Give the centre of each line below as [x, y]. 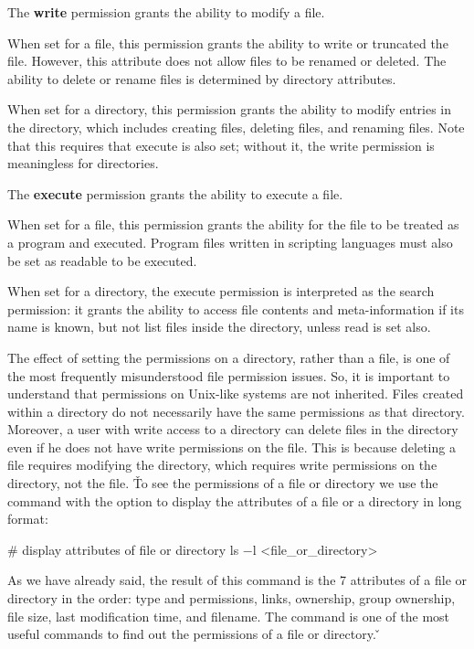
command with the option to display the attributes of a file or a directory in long [235, 500]
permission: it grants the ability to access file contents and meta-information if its [236, 309]
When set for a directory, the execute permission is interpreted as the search [221, 291]
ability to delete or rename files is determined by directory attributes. [202, 78]
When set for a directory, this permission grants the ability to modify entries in [230, 109]
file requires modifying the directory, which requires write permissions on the [222, 465]
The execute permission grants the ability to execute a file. [175, 193]
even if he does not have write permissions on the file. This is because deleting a [232, 447]
